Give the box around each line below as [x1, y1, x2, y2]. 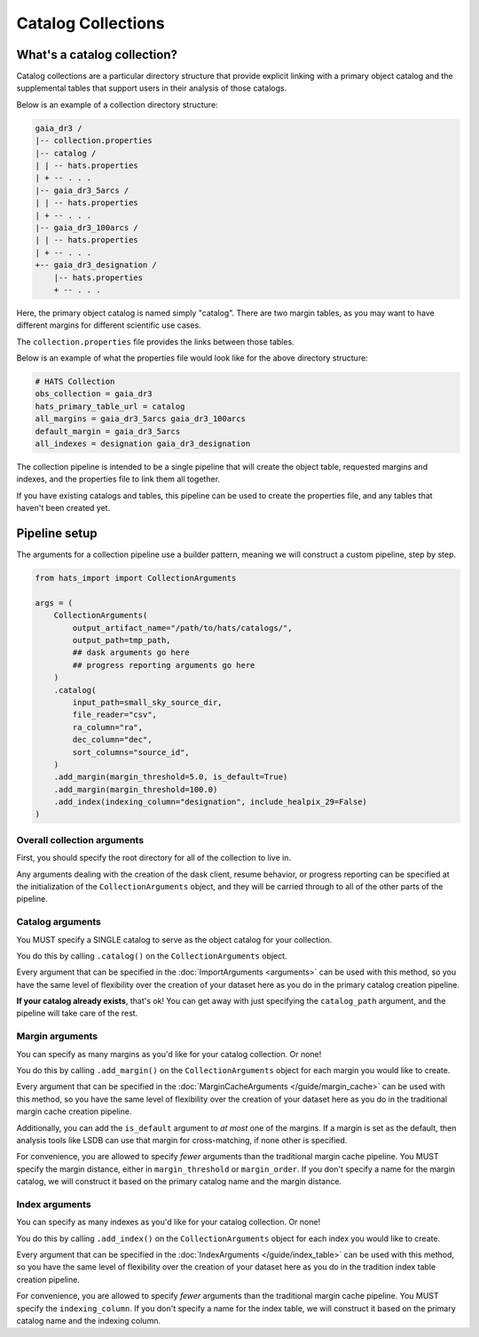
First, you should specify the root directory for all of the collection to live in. [16, 853, 292, 863]
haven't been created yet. [16, 503, 111, 513]
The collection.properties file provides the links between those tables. [16, 336, 294, 346]
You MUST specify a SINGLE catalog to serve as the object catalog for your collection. [16, 934, 333, 945]
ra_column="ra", [72, 722, 144, 732]
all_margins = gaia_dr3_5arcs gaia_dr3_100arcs [35, 414, 246, 424]
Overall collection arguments [16, 833, 145, 846]
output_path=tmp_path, [72, 635, 172, 645]
